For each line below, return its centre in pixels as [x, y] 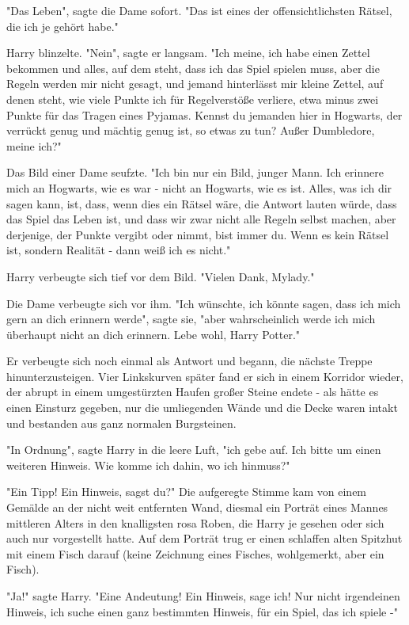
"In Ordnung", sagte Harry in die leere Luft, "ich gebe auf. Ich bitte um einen [194, 450]
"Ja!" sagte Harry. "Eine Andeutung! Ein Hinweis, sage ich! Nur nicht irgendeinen [203, 596]
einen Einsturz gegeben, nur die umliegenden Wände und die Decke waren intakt [202, 408]
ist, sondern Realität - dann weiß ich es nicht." [119, 250]
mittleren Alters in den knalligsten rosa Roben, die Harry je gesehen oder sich [195, 522]
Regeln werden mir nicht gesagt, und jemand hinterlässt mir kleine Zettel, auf [195, 84]
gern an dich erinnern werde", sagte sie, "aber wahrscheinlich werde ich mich [191, 319]
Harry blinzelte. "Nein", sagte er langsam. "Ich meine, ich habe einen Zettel [188, 53]
